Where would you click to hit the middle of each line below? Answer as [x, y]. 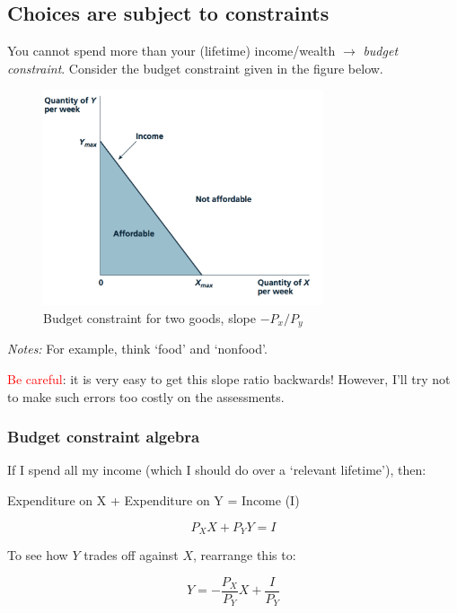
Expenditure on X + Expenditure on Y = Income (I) [154, 500]
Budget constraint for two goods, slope [149, 317]
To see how [38, 555]
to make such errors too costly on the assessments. [146, 396]
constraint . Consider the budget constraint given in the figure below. [195, 68]
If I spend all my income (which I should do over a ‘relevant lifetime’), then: [217, 470]
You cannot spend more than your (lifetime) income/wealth [171, 51]
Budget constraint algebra [104, 437]
